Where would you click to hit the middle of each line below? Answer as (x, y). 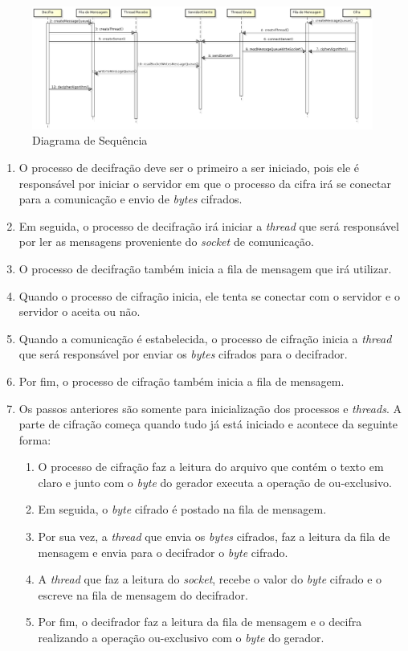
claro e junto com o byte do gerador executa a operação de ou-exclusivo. (215, 482)
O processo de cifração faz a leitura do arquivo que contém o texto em (211, 467)
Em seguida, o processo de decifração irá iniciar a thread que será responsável (209, 225)
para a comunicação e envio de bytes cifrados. (131, 199)
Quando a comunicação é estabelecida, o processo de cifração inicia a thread (205, 338)
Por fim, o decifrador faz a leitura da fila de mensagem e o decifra (200, 622)
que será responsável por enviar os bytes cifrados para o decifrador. (183, 354)
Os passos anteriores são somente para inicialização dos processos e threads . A (210, 408)
